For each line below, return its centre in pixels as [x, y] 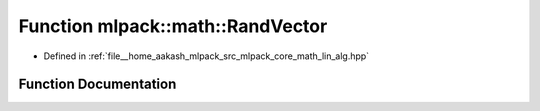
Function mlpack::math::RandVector [173, 26]
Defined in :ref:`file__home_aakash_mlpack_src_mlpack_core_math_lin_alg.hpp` [206, 56]
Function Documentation [97, 84]
